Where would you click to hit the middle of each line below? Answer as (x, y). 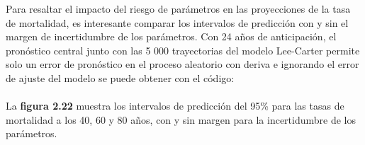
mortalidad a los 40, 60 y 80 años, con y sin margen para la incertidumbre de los (181, 119)
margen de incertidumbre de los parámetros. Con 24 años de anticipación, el (171, 36)
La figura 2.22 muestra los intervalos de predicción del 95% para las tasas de (175, 106)
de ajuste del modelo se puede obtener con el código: (120, 77)
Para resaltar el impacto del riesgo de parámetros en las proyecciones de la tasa (178, 8)
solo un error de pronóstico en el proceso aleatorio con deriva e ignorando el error (182, 64)
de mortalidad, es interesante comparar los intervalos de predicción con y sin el (177, 22)
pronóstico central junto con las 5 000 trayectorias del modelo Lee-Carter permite (183, 50)
